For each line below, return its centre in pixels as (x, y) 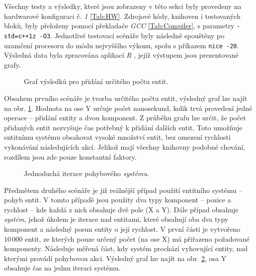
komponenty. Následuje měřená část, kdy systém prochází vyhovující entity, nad (126, 248)
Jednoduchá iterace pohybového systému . (86, 173)
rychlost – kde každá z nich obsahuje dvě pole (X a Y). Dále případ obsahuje (121, 209)
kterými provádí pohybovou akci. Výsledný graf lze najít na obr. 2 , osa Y (115, 258)
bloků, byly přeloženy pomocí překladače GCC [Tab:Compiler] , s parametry (119, 26)
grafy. (12, 64)
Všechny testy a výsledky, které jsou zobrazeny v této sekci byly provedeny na (123, 6)
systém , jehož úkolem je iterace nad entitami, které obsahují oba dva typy (116, 219)
